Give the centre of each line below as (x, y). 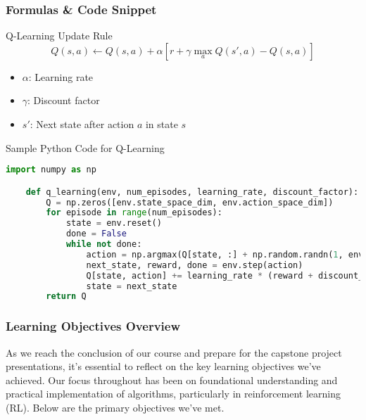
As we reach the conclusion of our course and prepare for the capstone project (174, 352)
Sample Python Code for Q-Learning (85, 147)
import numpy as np (51, 170)
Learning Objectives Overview (93, 326)
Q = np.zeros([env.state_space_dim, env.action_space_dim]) (190, 202)
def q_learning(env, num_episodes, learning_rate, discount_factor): (192, 192)
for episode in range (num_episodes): (134, 213)
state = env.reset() (114, 223)
